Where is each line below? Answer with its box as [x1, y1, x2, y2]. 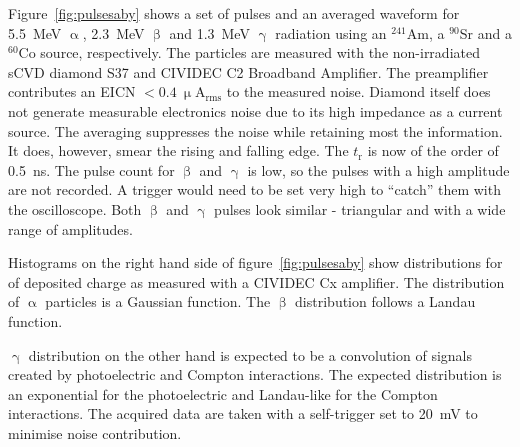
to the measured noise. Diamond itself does [226, 81, 491, 102]
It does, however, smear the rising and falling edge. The [8, 140, 349, 161]
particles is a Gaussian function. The [45, 291, 271, 312]
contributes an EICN [8, 81, 136, 102]
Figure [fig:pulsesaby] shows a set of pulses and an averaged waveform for [8, 3, 460, 23]
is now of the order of [367, 140, 499, 161]
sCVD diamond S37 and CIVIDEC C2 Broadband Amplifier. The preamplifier [8, 61, 489, 82]
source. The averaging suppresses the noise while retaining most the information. [8, 120, 503, 141]
